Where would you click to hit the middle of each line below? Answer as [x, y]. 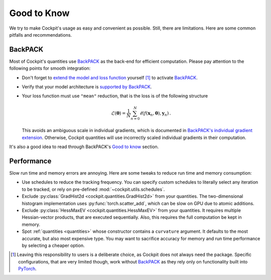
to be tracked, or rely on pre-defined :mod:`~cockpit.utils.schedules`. [93, 189]
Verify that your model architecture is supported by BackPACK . [87, 87]
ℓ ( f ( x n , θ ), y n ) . [155, 114]
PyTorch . [28, 269]
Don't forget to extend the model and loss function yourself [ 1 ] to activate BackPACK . [110, 77]
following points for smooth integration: [50, 68]
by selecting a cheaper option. [53, 245]
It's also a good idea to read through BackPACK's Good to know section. [84, 147]
